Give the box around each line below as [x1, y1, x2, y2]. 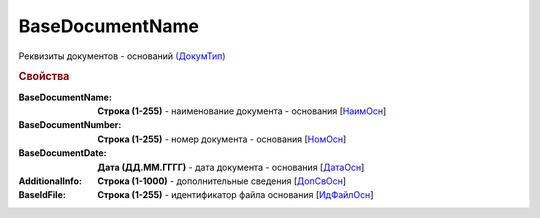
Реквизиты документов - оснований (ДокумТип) [18, 50, 226, 62]
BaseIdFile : [18, 189, 67, 201]
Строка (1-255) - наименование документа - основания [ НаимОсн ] [97, 105, 387, 117]
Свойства [18, 70, 70, 84]
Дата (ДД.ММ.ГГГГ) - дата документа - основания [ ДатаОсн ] [97, 161, 365, 173]
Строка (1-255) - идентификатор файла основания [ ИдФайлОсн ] [97, 189, 374, 201]
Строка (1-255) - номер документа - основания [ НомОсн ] [97, 133, 347, 145]
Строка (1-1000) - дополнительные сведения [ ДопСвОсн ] [97, 175, 347, 187]
